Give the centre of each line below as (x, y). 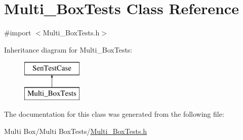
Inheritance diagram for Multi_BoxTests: (68, 49)
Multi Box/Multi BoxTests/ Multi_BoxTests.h (76, 131)
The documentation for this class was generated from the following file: (114, 114)
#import (18, 33)
